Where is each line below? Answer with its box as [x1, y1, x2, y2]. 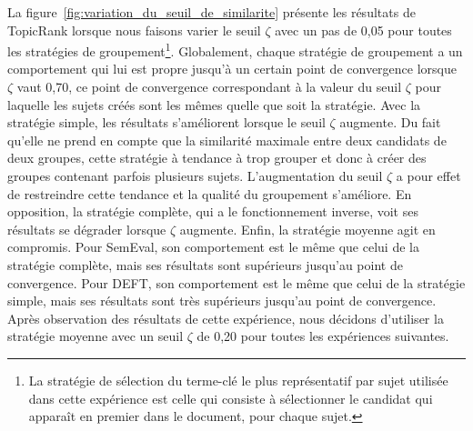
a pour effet [396, 166, 461, 185]
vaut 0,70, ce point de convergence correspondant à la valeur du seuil [16, 77, 402, 96]
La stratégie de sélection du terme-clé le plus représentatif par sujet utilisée [28, 370, 448, 389]
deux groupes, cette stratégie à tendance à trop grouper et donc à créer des [7, 148, 427, 167]
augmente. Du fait [339, 113, 441, 132]
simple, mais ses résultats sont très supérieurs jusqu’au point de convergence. [7, 291, 437, 310]
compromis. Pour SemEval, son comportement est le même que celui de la [7, 237, 419, 256]
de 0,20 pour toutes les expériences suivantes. [196, 326, 449, 346]
